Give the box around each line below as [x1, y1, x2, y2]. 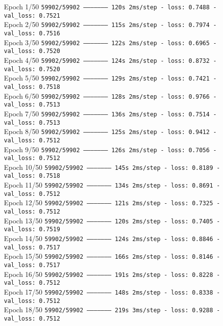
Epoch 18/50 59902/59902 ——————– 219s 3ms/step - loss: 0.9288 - [4, 304, 220, 315]
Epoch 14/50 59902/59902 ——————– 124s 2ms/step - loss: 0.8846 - [4, 233, 220, 244]
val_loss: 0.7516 [4, 29, 60, 37]
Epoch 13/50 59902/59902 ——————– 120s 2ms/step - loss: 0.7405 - [4, 215, 220, 225]
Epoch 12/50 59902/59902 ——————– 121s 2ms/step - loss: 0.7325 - [4, 197, 220, 208]
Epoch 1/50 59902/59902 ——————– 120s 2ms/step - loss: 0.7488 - [4, 1, 217, 11]
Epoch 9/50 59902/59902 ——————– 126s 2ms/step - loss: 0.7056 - [4, 144, 217, 154]
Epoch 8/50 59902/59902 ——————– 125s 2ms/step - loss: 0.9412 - [4, 126, 217, 136]
